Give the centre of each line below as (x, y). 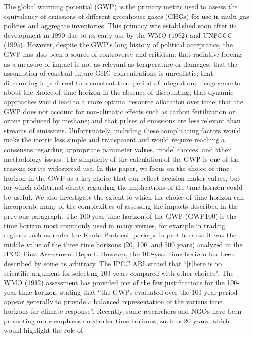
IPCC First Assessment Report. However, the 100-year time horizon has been (119, 254)
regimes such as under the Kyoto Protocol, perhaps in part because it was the (120, 235)
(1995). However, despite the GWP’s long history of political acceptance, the (118, 44)
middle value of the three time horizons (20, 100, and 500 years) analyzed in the (123, 244)
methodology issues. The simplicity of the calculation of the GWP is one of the (122, 159)
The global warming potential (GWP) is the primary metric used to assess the (121, 6)
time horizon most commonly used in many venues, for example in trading (115, 225)
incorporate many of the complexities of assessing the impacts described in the (121, 206)
